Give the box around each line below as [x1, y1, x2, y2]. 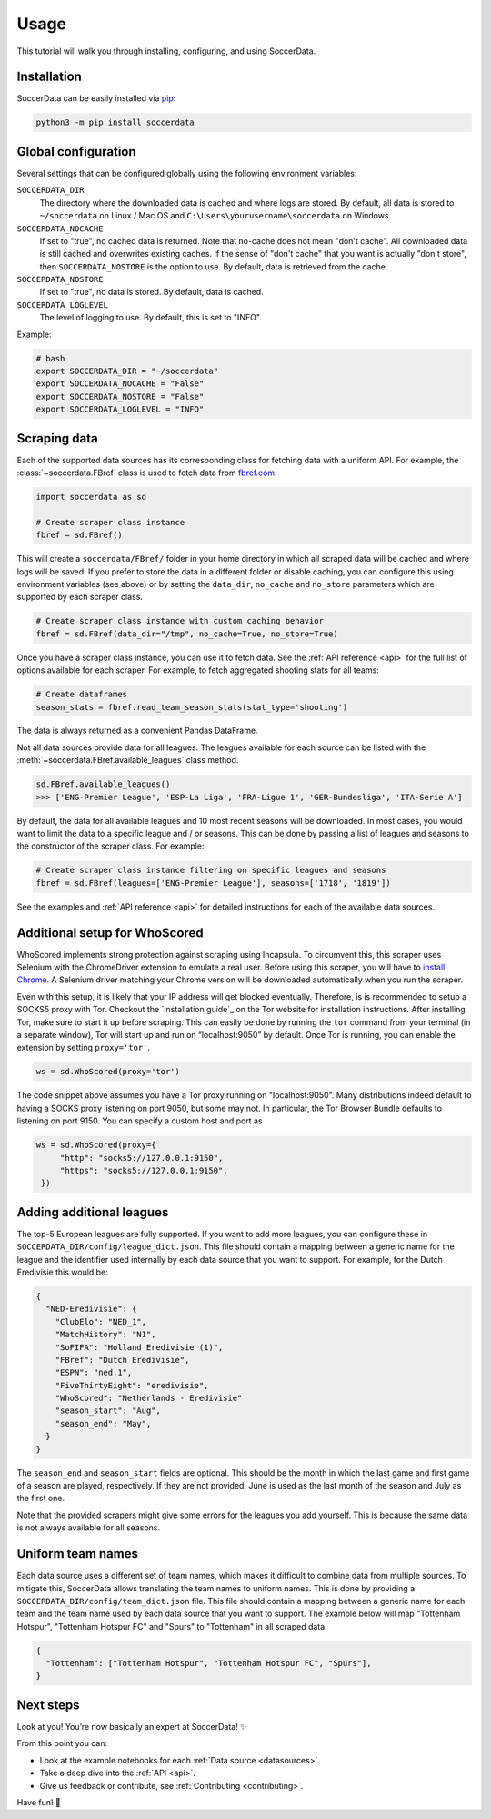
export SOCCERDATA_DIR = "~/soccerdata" [35, 366, 218, 376]
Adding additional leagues [16, 1204, 169, 1220]
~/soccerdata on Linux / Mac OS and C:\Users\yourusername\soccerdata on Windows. [39, 210, 392, 221]
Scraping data [16, 431, 99, 446]
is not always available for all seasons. [16, 1522, 161, 1533]
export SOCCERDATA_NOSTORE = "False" [35, 391, 205, 401]
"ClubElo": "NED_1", [55, 1316, 147, 1326]
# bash [35, 353, 65, 363]
